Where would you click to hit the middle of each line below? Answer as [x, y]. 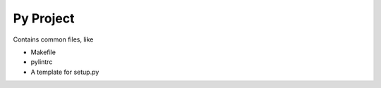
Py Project [44, 18]
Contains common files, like [53, 39]
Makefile [43, 52]
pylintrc [42, 62]
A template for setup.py [65, 72]
